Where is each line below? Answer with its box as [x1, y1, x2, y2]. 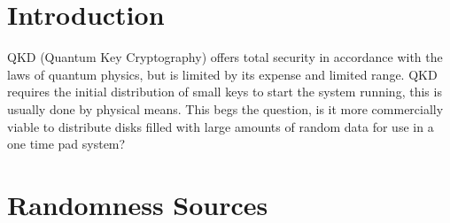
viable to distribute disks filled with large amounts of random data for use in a [7, 117, 434, 135]
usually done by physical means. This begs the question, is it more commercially [7, 99, 444, 118]
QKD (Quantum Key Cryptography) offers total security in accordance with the [7, 48, 443, 66]
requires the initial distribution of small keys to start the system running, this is [7, 82, 442, 101]
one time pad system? [7, 135, 126, 153]
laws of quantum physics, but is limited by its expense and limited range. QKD [7, 65, 438, 83]
